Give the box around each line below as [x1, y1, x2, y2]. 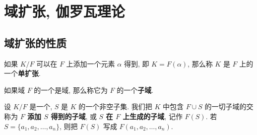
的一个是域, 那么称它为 [34, 84, 108, 95]
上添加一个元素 [66, 58, 115, 68]
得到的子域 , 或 [51, 111, 97, 121]
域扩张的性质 [4, 35, 66, 50]
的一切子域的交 [204, 101, 254, 112]
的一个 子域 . [117, 84, 154, 95]
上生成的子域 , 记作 [123, 111, 183, 121]
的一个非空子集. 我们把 [78, 101, 152, 112]
